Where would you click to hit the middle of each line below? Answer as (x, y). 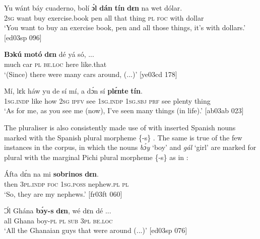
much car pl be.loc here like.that (55, 64)
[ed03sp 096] (23, 37)
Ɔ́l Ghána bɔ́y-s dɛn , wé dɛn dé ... (58, 211)
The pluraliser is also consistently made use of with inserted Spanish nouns (120, 127)
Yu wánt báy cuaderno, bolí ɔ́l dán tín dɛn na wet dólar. (93, 8)
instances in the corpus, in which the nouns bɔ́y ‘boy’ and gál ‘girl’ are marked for (130, 147)
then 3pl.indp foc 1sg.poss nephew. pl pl (67, 183)
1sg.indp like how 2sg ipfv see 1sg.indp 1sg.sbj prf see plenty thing (107, 100)
